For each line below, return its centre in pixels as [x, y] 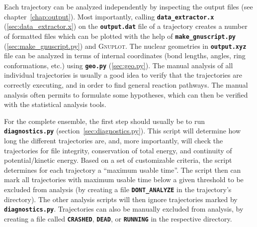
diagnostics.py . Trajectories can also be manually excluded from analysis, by [124, 209]
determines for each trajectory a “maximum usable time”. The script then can [123, 170]
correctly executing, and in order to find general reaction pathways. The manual [126, 85]
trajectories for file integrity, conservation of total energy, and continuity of [118, 150]
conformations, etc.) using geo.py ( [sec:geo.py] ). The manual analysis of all [119, 65]
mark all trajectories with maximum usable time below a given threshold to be [124, 179]
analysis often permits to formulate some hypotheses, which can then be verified [126, 94]
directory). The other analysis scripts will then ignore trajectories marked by [121, 199]
